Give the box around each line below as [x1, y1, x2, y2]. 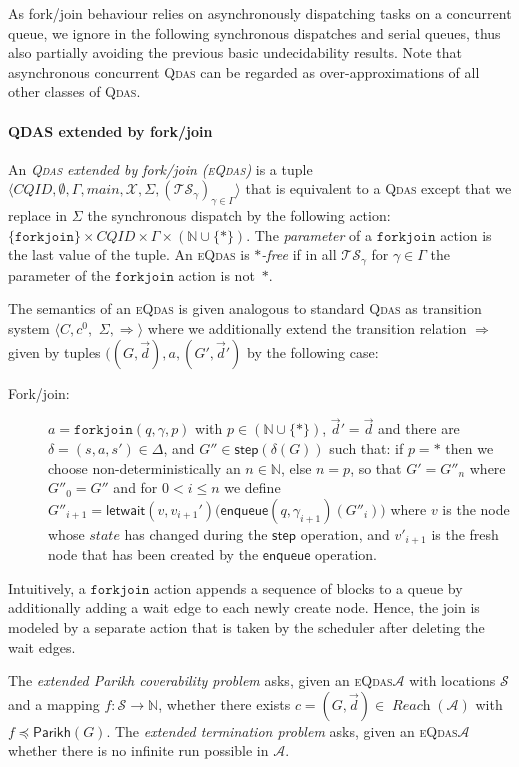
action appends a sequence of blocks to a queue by [154, 577, 463, 598]
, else [280, 457, 312, 478]
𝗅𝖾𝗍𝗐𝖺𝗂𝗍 [105, 503, 146, 518]
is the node [442, 498, 510, 519]
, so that [350, 457, 402, 478]
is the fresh [431, 523, 499, 544]
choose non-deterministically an [48, 457, 241, 478]
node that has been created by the [48, 544, 259, 565]
